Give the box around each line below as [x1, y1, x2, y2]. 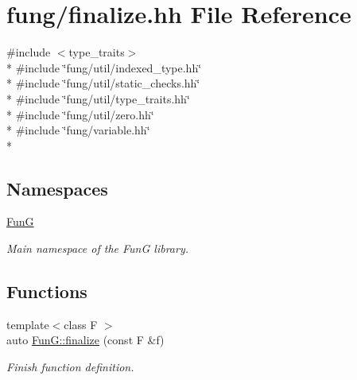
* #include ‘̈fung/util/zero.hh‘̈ [6, 106, 154, 122]
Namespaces [6, 176, 108, 200]
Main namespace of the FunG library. [6, 240, 188, 257]
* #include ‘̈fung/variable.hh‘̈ [6, 122, 150, 138]
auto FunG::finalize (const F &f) [6, 332, 165, 348]
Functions [6, 279, 87, 304]
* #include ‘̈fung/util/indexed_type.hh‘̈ [6, 59, 202, 76]
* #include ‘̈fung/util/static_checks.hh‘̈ [6, 75, 200, 91]
